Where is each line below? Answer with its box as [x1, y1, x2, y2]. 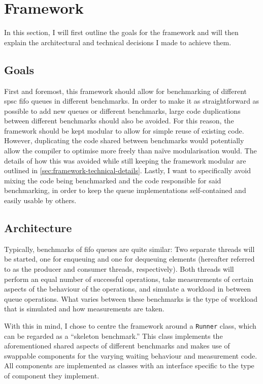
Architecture [4, 220, 72, 236]
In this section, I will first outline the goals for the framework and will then [4, 27, 239, 38]
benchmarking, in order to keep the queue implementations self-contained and [4, 185, 246, 196]
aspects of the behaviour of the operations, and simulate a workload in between [4, 283, 251, 294]
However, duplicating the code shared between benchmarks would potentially [4, 135, 244, 146]
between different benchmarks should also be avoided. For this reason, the [4, 115, 234, 126]
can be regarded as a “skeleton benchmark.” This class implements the [4, 330, 223, 341]
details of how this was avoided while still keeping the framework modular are [4, 155, 246, 166]
